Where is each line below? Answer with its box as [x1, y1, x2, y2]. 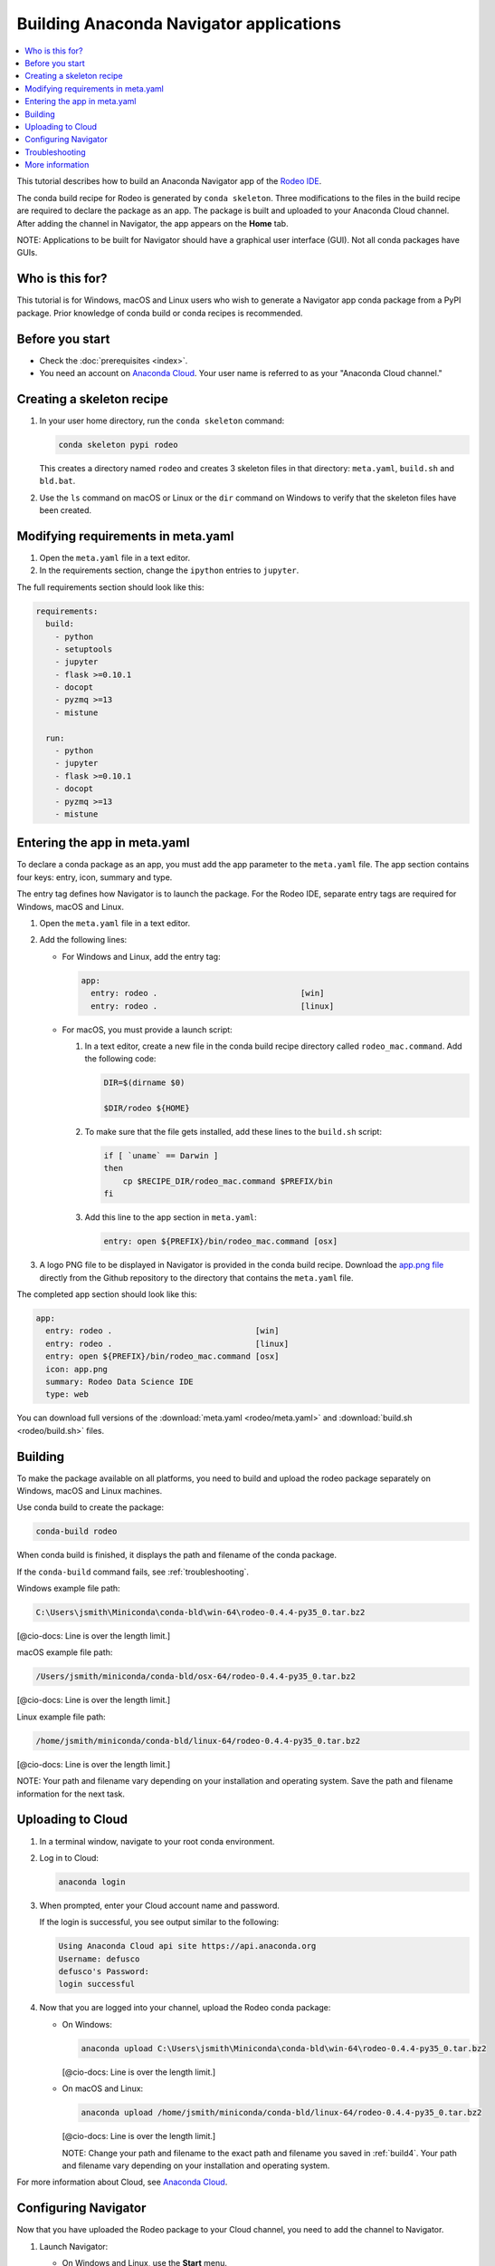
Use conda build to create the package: [16, 1502, 165, 1513]
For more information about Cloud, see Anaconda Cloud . [16, 2176, 228, 2188]
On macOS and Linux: [62, 2083, 144, 2094]
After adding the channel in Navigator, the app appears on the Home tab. [16, 218, 289, 228]
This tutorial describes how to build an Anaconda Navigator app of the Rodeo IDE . [16, 176, 322, 187]
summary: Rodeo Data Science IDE [45, 1376, 194, 1387]
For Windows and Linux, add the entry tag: [62, 951, 221, 962]
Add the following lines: [39, 934, 128, 945]
